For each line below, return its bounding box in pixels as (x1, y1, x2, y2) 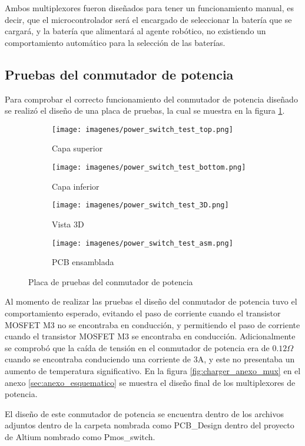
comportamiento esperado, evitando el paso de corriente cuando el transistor (5, 306, 281, 319)
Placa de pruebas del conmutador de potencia (28, 275, 193, 288)
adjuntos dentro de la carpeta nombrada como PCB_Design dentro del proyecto (5, 419, 294, 431)
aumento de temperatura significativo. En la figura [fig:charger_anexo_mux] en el (5, 364, 301, 376)
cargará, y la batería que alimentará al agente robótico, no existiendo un (5, 25, 266, 37)
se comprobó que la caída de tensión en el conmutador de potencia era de (5, 341, 270, 354)
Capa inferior (52, 180, 100, 192)
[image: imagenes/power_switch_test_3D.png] (52, 201, 229, 210)
